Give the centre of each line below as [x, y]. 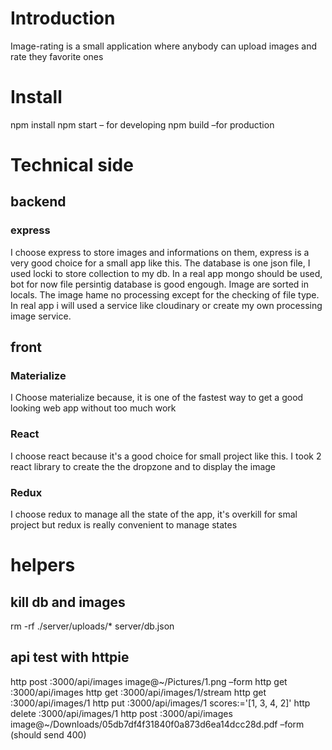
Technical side [72, 165]
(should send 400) [48, 734]
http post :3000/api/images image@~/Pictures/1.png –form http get [149, 681]
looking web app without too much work [93, 408]
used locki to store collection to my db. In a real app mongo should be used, [166, 273]
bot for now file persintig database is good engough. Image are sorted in [160, 284]
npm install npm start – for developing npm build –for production [142, 124]
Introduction [63, 18]
